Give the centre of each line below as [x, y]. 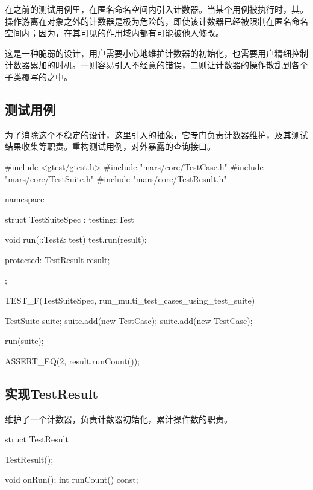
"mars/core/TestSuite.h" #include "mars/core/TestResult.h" [116, 178]
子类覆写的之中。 [39, 76]
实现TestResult [52, 393]
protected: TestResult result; [57, 259]
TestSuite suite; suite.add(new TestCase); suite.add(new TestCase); [129, 320]
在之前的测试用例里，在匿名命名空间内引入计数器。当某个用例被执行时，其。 [156, 9]
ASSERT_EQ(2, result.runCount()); [73, 361]
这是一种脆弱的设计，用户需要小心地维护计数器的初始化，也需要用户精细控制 [156, 53]
